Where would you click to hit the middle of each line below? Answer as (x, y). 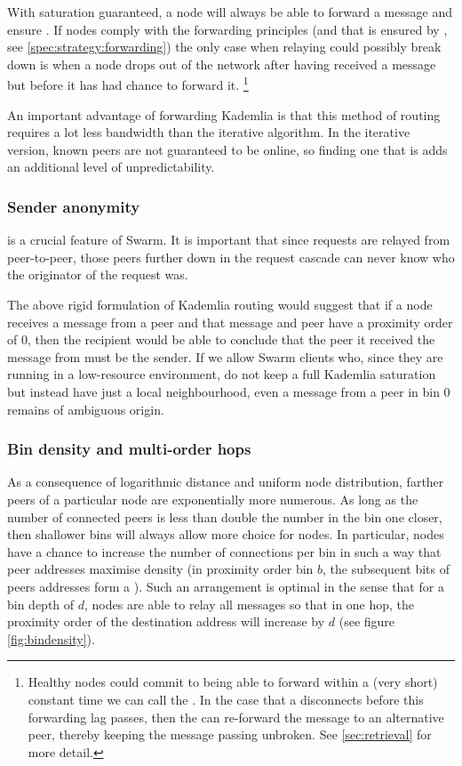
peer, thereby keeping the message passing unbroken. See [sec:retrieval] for (230, 734)
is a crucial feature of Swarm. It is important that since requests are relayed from (229, 240)
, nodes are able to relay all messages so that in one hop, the (250, 604)
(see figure (367, 621)
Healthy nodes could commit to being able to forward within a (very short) (233, 682)
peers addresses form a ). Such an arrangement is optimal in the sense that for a (226, 586)
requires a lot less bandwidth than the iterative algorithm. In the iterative (209, 132)
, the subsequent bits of (386, 569)
